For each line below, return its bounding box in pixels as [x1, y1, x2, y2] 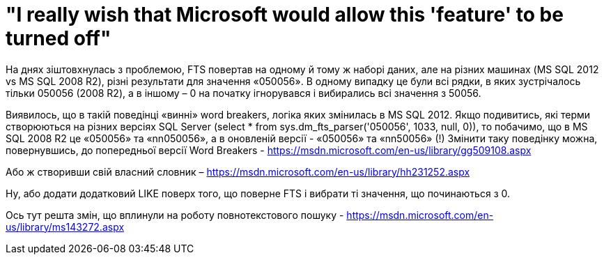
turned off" [6, 26, 111, 50]
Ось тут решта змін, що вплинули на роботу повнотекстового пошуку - [6, 208, 344, 221]
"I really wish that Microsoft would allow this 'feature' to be [6, 3, 564, 26]
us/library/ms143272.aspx [6, 220, 125, 233]
